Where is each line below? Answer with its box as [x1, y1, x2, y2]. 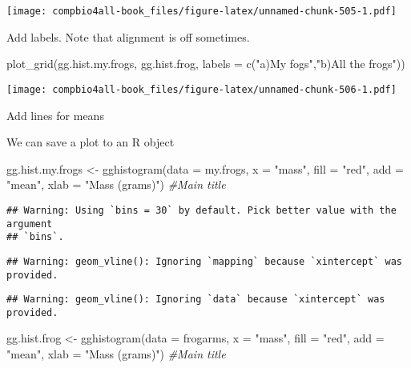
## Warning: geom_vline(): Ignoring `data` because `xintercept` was [6, 294, 385, 306]
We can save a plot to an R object [6, 134, 175, 150]
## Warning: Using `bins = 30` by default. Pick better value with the [6, 204, 397, 216]
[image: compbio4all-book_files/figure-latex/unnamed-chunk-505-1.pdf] [6, 6, 397, 17]
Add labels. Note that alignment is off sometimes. [6, 28, 250, 45]
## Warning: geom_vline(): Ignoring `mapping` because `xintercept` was [6, 255, 402, 267]
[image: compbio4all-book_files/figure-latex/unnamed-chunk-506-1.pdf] [6, 83, 397, 95]
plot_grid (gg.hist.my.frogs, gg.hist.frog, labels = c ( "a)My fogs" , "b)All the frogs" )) [6, 55, 405, 72]
